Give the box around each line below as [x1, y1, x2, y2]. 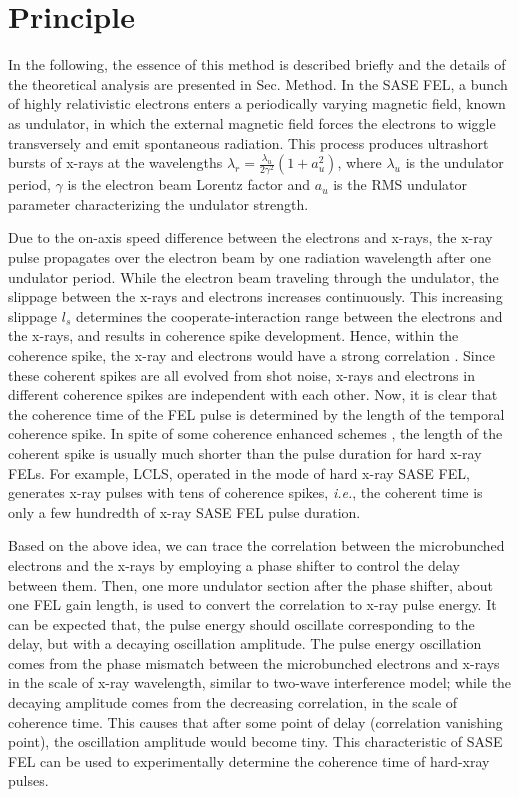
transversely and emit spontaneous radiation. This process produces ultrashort [8, 132, 489, 153]
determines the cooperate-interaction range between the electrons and [75, 305, 503, 326]
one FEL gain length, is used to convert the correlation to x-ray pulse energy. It [8, 594, 497, 615]
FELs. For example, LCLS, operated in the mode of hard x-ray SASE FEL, [8, 462, 470, 483]
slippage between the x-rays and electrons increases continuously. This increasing [8, 286, 503, 307]
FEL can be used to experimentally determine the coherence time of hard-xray [8, 750, 490, 771]
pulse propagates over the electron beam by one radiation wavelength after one [8, 247, 491, 268]
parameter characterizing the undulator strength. [8, 193, 309, 214]
